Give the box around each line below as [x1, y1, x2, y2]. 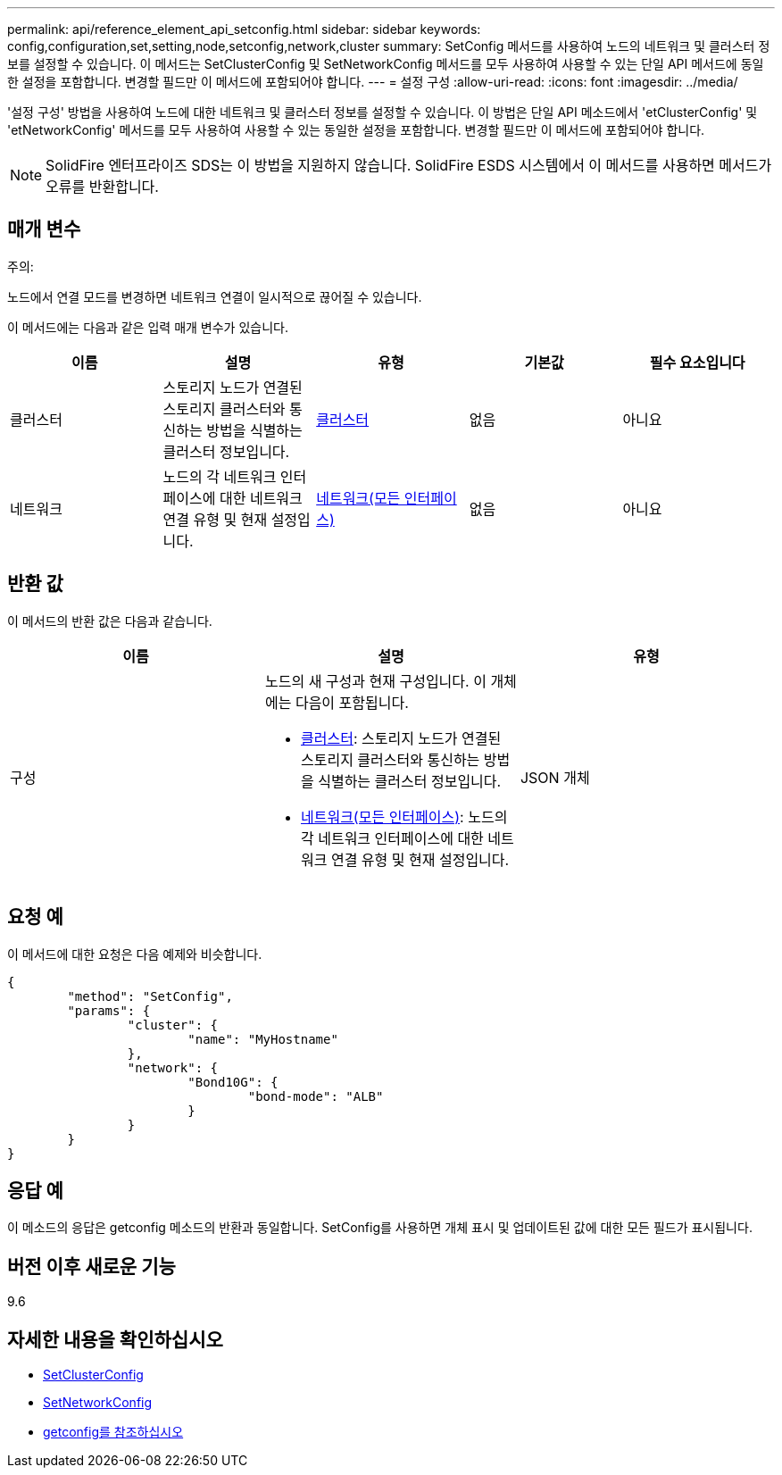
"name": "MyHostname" [187, 1031, 338, 1046]
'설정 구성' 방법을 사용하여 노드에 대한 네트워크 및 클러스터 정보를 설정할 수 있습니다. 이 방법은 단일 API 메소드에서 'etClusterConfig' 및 [7, 104, 758, 120]
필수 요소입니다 [649, 353, 745, 371]
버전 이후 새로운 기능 [7, 1254, 176, 1278]
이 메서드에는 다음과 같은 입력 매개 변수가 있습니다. [7, 319, 288, 335]
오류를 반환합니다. [46, 178, 159, 196]
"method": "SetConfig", [67, 988, 233, 1004]
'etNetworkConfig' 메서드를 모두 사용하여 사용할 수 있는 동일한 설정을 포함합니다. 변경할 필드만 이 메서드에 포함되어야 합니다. [7, 122, 705, 137]
